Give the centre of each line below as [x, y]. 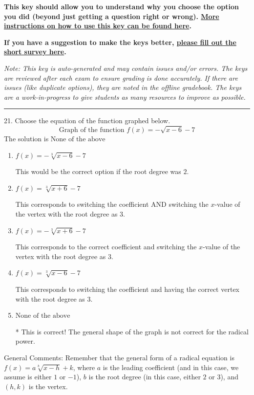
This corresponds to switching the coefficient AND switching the [112, 204]
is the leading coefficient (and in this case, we [171, 367]
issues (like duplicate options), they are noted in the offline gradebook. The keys [123, 87]
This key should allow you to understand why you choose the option [122, 6]
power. [25, 341]
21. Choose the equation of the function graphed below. [87, 121]
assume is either [28, 377]
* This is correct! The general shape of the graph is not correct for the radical [132, 331]
